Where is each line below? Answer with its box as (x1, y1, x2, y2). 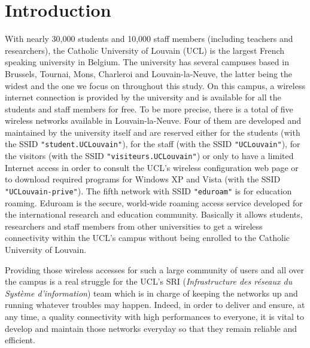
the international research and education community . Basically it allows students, (5, 208, 303, 221)
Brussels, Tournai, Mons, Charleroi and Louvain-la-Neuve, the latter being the (5, 67, 293, 80)
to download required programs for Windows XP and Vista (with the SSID (5, 173, 281, 185)
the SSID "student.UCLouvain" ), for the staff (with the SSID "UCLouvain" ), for (5, 138, 300, 150)
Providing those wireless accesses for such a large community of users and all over (5, 263, 304, 276)
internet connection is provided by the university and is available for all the (5, 91, 281, 103)
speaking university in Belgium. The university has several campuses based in (5, 56, 289, 68)
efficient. (5, 334, 35, 346)
